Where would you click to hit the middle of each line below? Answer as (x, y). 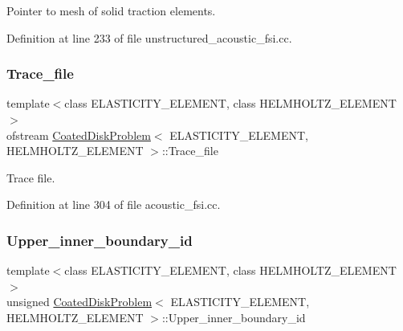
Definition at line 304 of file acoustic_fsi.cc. (114, 204)
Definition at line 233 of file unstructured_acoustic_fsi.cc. (149, 37)
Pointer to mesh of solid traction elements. (111, 10)
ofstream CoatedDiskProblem (79, 135)
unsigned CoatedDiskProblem (79, 302)
